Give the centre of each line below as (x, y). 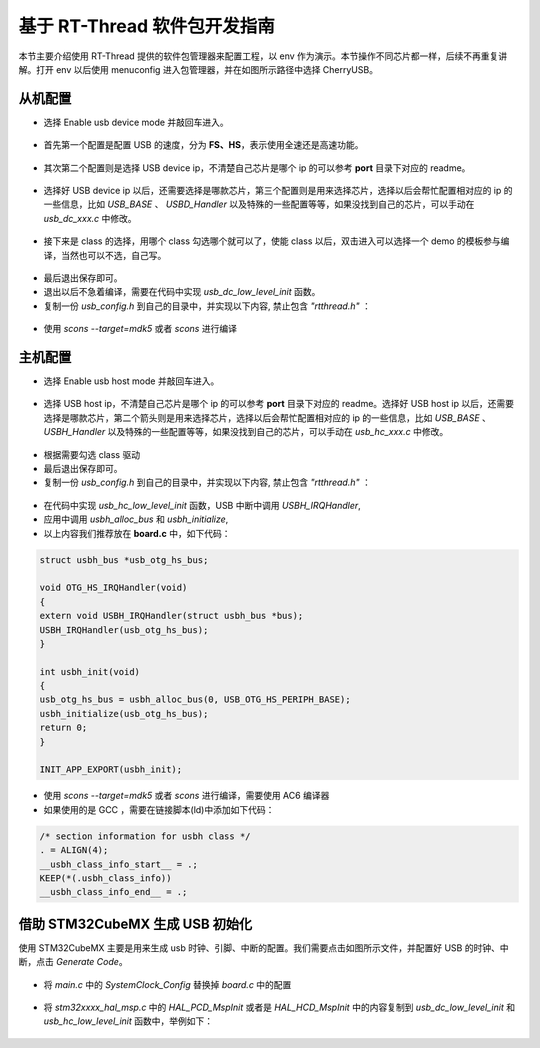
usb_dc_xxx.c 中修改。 (90, 218)
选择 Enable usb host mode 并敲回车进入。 (131, 381)
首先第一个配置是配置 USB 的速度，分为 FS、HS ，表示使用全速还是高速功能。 (203, 145)
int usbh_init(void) (89, 671)
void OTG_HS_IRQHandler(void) (113, 588)
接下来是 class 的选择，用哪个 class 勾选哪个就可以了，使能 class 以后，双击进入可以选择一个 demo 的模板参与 (272, 241)
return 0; (63, 728)
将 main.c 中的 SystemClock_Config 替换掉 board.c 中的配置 (167, 984)
